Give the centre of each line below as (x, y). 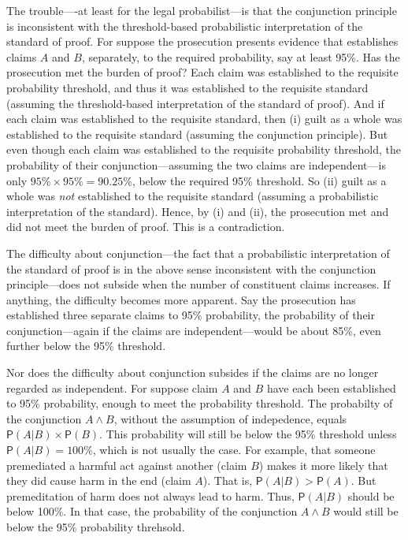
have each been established (331, 387)
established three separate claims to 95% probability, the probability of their (191, 315)
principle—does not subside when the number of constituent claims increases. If (198, 284)
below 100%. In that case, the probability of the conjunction (152, 511)
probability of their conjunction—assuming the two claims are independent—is (196, 164)
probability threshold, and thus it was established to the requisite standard (187, 87)
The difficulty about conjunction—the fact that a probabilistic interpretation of (198, 253)
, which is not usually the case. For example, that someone (234, 450)
